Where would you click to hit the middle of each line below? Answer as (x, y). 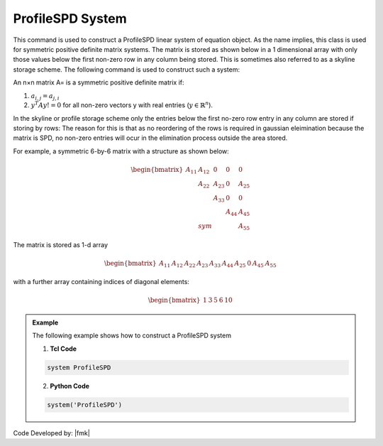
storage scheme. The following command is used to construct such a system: (127, 69)
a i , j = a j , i (45, 97)
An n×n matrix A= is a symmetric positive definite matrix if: (99, 82)
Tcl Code (63, 349)
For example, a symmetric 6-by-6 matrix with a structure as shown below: (121, 151)
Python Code (70, 386)
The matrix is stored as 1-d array (61, 244)
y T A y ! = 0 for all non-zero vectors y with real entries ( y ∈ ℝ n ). (122, 105)
